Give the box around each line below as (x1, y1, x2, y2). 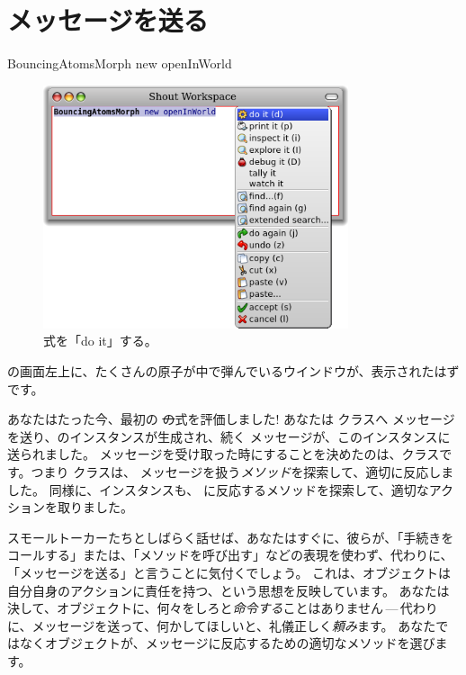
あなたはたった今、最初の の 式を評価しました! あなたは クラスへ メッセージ (7, 409, 455, 428)
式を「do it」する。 (43, 331, 157, 350)
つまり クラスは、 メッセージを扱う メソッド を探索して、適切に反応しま (31, 463, 454, 481)
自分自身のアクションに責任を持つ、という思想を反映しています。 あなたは (7, 580, 450, 599)
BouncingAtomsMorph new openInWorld (7, 54, 232, 73)
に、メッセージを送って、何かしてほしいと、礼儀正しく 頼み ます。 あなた (7, 616, 436, 634)
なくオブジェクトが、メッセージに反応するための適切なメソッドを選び (19, 634, 435, 652)
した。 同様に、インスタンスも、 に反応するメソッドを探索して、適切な (7, 480, 429, 499)
